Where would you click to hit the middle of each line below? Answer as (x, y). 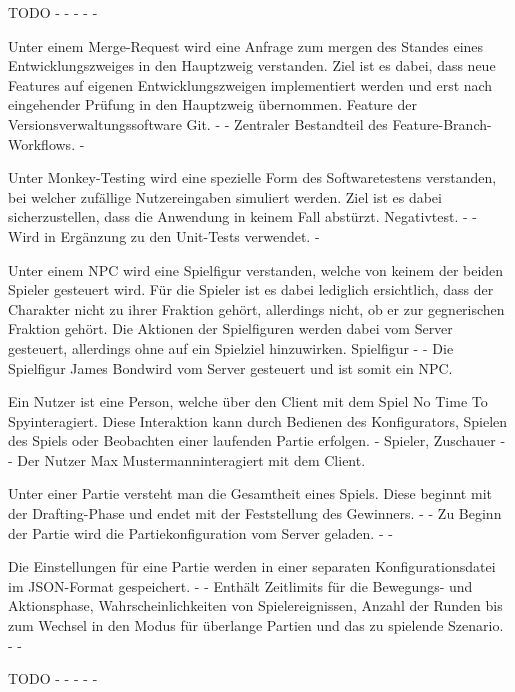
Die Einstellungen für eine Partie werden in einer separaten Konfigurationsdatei (252, 566)
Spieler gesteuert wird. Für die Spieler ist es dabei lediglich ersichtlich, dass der (251, 289)
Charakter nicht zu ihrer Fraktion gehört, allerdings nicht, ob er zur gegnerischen (256, 308)
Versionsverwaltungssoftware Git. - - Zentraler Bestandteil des (198, 123)
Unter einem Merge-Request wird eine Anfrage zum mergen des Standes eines (246, 45)
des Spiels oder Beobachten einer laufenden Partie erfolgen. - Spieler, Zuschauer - (257, 440)
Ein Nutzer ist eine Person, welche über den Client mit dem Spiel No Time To (248, 401)
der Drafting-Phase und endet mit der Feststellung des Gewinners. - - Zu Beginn (255, 513)
